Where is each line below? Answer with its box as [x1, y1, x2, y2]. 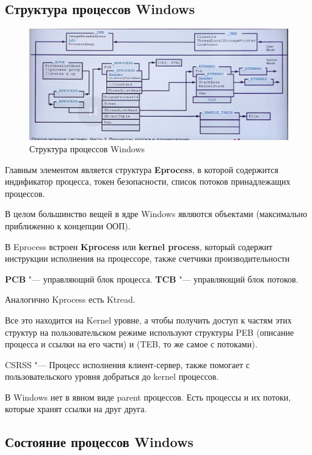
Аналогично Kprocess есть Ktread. [5, 293, 136, 306]
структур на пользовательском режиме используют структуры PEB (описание [5, 325, 294, 338]
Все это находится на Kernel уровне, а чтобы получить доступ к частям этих [5, 313, 292, 326]
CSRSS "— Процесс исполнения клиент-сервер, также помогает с [5, 358, 250, 371]
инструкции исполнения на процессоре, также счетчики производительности [5, 252, 290, 265]
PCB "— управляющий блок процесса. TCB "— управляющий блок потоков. [5, 272, 299, 285]
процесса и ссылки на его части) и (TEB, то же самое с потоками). [5, 338, 258, 350]
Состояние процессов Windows [5, 432, 194, 451]
